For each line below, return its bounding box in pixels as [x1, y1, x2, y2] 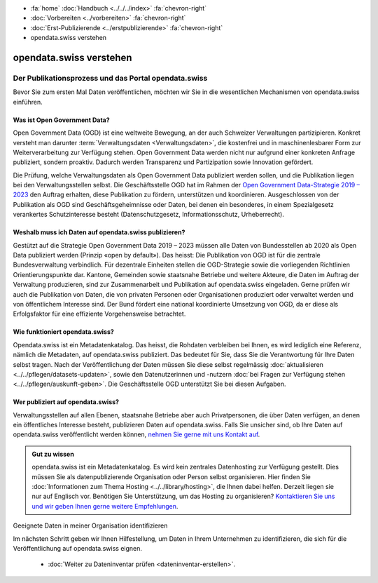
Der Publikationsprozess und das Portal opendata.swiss [13, 73, 208, 83]
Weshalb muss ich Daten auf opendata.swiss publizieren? [13, 228, 185, 236]
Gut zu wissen [31, 450, 75, 458]
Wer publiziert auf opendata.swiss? [13, 398, 119, 406]
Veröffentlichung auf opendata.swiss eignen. [13, 544, 143, 552]
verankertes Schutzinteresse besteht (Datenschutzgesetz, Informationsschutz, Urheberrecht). [13, 210, 285, 219]
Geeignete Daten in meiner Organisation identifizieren [13, 521, 168, 530]
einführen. [13, 98, 43, 106]
